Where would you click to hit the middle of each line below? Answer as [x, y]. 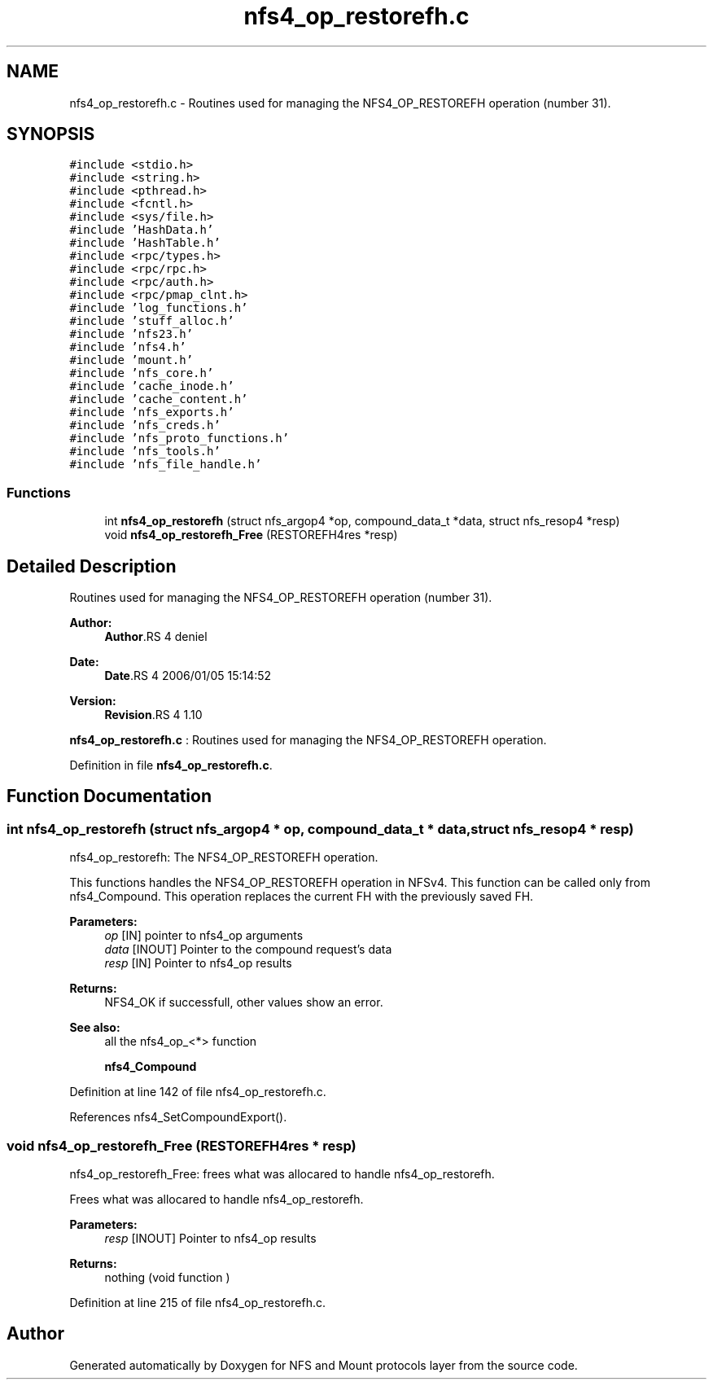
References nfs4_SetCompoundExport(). [178, 1117]
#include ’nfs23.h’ [131, 334]
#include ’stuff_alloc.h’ [152, 321]
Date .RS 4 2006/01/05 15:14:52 [188, 676]
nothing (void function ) [167, 1277]
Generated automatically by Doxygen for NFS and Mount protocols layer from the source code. [324, 1365]
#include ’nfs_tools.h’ [145, 452]
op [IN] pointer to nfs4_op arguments [204, 936]
